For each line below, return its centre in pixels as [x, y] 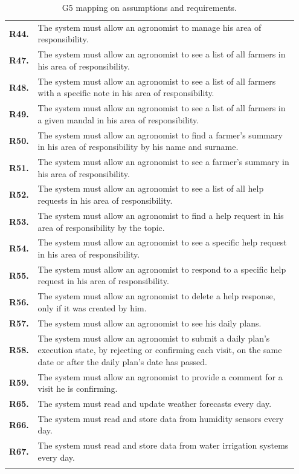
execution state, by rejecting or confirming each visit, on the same [160, 350]
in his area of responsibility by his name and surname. [138, 147]
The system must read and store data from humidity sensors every [161, 418]
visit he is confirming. [78, 388]
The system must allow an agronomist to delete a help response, [156, 296]
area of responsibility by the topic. [101, 227]
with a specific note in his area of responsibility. [126, 93]
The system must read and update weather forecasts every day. [155, 403]
